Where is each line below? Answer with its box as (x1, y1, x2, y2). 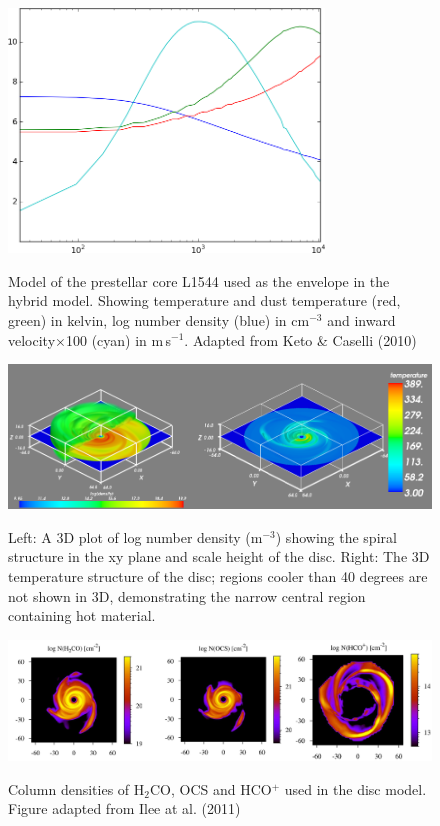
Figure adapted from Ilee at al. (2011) (8, 798, 241, 819)
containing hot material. (8, 605, 156, 626)
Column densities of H (8, 778, 145, 799)
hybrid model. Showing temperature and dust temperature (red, (8, 290, 401, 311)
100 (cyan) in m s (65, 329, 172, 350)
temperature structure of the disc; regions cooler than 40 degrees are (8, 565, 428, 586)
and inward (327, 309, 396, 330)
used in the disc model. (284, 778, 427, 799)
